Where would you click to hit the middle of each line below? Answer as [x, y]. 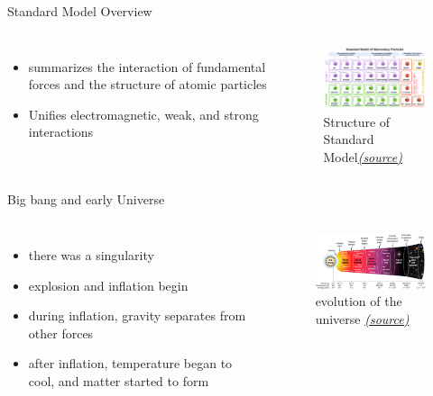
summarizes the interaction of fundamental [147, 66]
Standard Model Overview [80, 11]
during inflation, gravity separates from [137, 315]
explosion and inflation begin [108, 285]
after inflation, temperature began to [130, 363]
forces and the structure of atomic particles [147, 84]
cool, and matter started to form [119, 381]
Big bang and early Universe [86, 199]
